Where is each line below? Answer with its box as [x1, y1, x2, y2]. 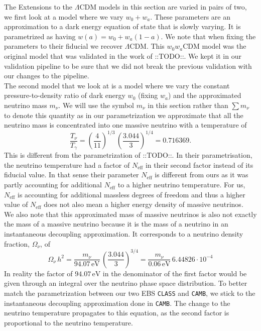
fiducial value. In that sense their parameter [4, 169, 139, 180]
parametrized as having [4, 31, 76, 41]
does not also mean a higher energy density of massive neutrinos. [44, 199, 243, 209]
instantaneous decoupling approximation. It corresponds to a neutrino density [4, 229, 243, 239]
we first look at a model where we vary [4, 11, 123, 22]
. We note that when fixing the [161, 31, 256, 41]
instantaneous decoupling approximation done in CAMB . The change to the [4, 297, 230, 308]
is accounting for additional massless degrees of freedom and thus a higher [18, 189, 245, 199]
